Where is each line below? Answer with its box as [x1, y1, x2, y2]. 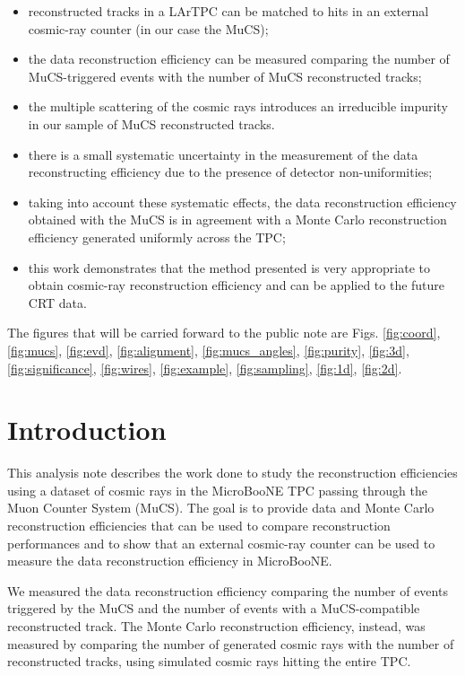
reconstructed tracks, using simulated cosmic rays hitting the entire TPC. [7, 652, 411, 671]
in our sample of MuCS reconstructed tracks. [28, 114, 275, 133]
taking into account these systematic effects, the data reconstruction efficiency [28, 192, 457, 211]
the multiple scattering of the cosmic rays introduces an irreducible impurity [28, 97, 448, 116]
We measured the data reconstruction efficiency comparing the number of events [7, 581, 448, 600]
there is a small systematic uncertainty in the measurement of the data [28, 145, 418, 163]
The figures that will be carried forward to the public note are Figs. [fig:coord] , [7, 323, 441, 342]
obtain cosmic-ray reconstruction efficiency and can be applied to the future [28, 276, 445, 294]
